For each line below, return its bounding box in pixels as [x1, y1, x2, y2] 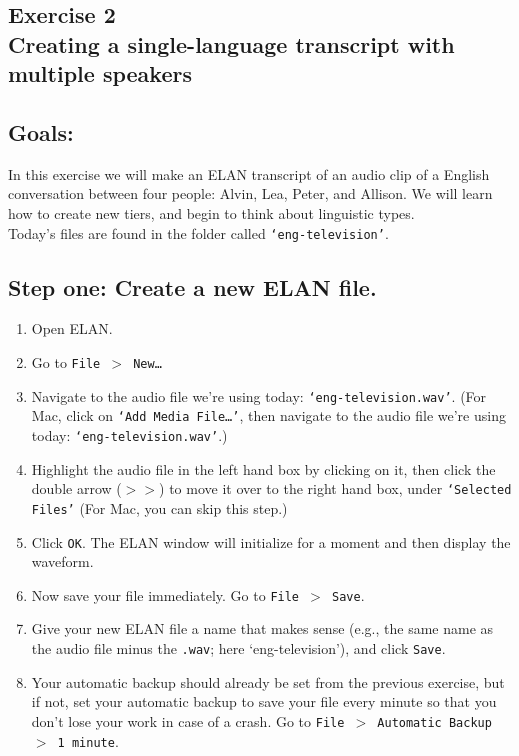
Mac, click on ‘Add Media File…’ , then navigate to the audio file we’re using [31, 405, 506, 426]
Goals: [8, 116, 74, 147]
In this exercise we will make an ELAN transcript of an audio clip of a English [8, 163, 490, 184]
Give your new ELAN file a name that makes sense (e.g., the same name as [31, 618, 494, 639]
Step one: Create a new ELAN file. [8, 271, 377, 302]
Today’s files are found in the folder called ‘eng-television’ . [8, 222, 389, 243]
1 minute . [57, 730, 119, 751]
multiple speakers [8, 58, 192, 89]
